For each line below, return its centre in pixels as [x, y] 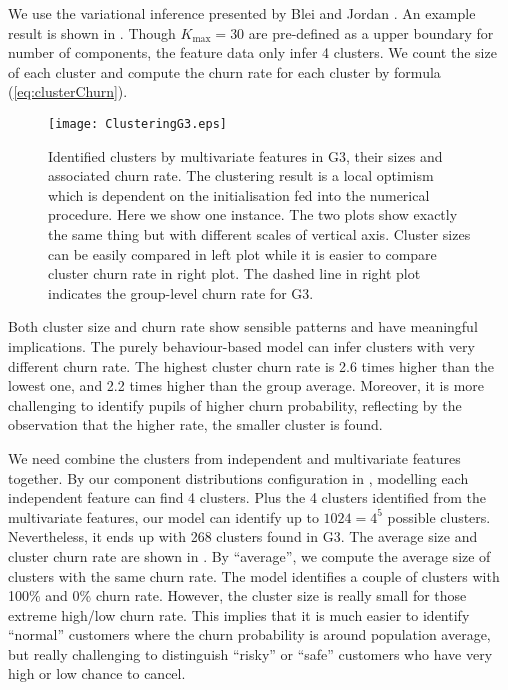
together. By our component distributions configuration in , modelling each [238, 477]
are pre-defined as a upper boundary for [371, 32]
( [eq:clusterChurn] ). [68, 91]
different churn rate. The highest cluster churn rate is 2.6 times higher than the [251, 365]
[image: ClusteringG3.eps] [137, 123]
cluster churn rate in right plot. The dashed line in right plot [234, 273]
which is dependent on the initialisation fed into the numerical [239, 194]
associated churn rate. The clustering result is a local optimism [241, 175]
